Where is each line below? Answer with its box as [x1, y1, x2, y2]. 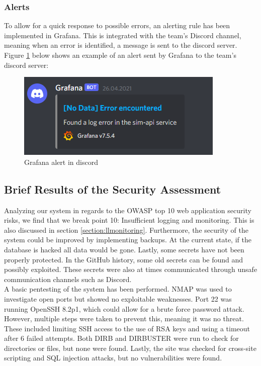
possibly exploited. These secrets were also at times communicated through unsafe [4, 264, 257, 274]
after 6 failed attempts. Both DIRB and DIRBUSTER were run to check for [4, 333, 239, 343]
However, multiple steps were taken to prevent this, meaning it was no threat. [4, 313, 244, 324]
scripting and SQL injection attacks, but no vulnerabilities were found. [4, 352, 222, 363]
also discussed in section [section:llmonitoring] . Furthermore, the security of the [4, 224, 248, 235]
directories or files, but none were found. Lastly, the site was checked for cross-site [4, 342, 256, 353]
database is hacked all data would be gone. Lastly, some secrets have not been [4, 244, 244, 254]
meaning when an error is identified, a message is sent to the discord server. [4, 40, 237, 50]
